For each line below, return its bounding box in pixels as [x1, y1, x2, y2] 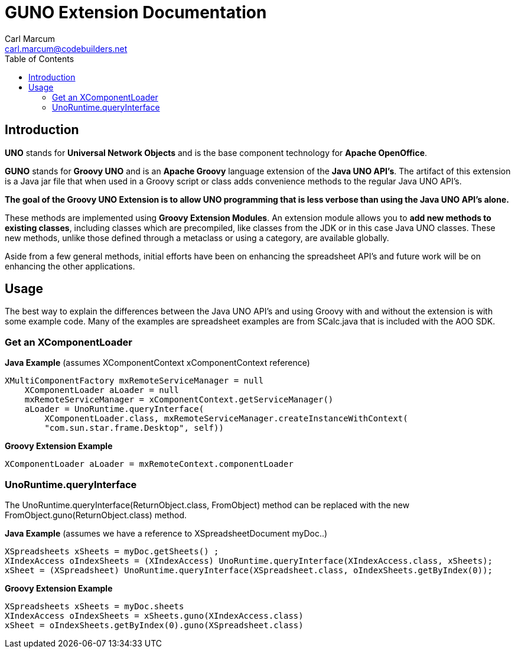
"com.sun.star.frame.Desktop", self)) [44, 423, 224, 433]
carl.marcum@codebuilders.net [5, 43, 128, 54]
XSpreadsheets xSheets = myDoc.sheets [5, 601, 184, 611]
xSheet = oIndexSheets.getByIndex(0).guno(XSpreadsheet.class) [5, 620, 304, 630]
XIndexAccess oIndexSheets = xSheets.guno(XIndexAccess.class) [5, 610, 304, 620]
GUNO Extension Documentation [5, 2, 267, 22]
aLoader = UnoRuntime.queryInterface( [24, 404, 204, 414]
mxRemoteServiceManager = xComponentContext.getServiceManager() [24, 395, 334, 405]
